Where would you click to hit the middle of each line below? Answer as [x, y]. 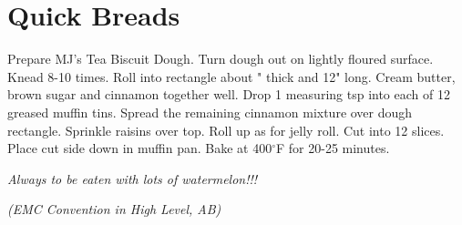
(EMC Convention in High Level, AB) [114, 209]
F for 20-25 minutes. [333, 148]
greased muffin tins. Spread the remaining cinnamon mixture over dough [210, 112]
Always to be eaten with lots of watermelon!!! [133, 178]
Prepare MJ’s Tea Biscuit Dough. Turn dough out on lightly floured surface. [221, 59]
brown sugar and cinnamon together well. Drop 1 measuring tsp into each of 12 [229, 94]
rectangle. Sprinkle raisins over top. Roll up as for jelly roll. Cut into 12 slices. [226, 130]
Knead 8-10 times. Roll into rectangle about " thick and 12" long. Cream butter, [231, 76]
